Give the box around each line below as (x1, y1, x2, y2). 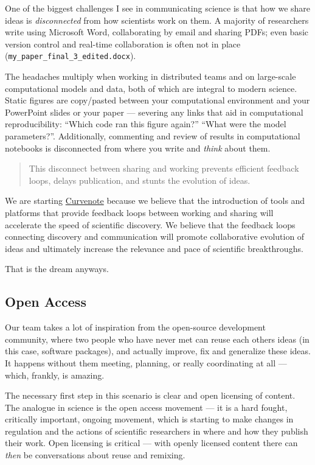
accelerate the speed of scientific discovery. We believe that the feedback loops (5, 218, 296, 231)
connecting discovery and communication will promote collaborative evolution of (5, 230, 305, 243)
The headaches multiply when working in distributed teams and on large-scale (5, 70, 296, 83)
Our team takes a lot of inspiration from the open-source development (5, 321, 266, 334)
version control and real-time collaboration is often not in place (5, 37, 241, 50)
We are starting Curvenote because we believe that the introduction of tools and (5, 194, 305, 207)
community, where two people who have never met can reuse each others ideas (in (5, 332, 310, 345)
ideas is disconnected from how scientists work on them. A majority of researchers (5, 13, 309, 26)
